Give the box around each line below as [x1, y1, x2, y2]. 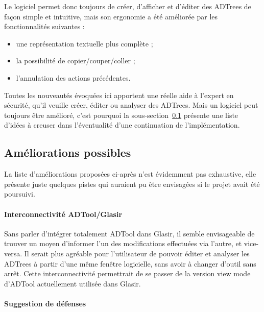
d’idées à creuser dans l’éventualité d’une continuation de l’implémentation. [4, 119, 240, 130]
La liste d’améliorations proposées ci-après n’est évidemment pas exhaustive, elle [4, 169, 256, 179]
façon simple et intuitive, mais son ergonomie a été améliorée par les [4, 11, 218, 21]
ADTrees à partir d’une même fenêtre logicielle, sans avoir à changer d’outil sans [4, 258, 256, 269]
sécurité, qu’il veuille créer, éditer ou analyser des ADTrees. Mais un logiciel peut [4, 100, 258, 110]
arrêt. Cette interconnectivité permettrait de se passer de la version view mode [4, 268, 251, 279]
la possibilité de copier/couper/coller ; [16, 55, 135, 66]
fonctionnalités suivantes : [4, 21, 85, 32]
